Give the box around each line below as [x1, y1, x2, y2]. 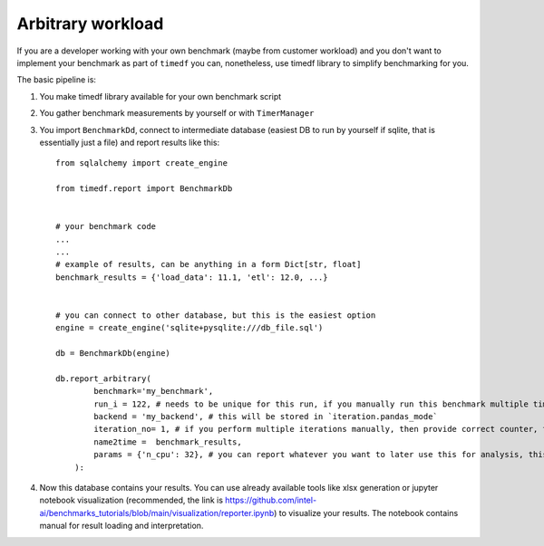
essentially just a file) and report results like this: [39, 137, 220, 148]
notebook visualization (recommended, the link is [39, 494, 224, 506]
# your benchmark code [55, 222, 157, 232]
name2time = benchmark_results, [93, 436, 242, 447]
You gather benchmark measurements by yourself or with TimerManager [39, 108, 315, 119]
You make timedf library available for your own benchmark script [39, 91, 282, 101]
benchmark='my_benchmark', [93, 386, 214, 397]
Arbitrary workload [16, 14, 164, 34]
